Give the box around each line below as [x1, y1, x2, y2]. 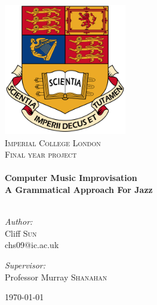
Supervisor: [5, 259, 45, 271]
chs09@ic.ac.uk [5, 238, 59, 251]
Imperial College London [5, 136, 101, 149]
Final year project [5, 148, 77, 161]
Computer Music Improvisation [5, 171, 137, 184]
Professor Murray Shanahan [5, 270, 107, 283]
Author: [5, 215, 33, 228]
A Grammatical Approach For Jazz [5, 183, 153, 196]
